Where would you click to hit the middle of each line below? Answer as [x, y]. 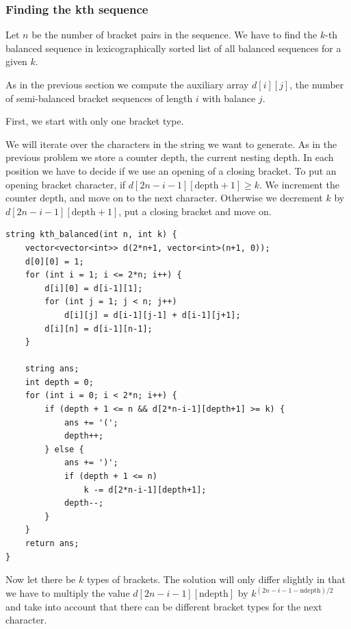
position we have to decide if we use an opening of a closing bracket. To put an [171, 170]
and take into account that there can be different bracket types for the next [164, 606]
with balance [229, 98]
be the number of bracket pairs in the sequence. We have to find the [174, 35]
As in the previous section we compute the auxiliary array [127, 84]
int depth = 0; [59, 382]
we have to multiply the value [68, 593]
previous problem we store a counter [82, 157]
